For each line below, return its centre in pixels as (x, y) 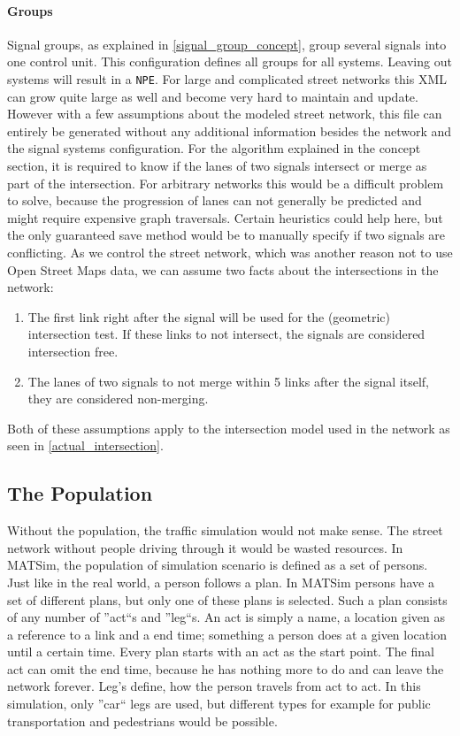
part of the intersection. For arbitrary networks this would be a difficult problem (226, 183)
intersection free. (73, 351)
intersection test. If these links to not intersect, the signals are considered (226, 334)
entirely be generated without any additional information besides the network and (230, 130)
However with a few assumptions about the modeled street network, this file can (225, 114)
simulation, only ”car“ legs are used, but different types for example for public (219, 704)
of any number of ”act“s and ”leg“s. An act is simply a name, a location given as (226, 617)
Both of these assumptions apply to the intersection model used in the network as (229, 428)
